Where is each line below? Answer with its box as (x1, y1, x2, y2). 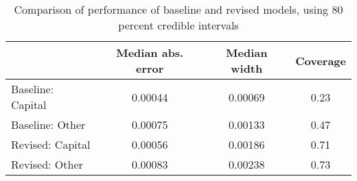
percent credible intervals (118, 17, 239, 33)
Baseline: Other (11, 117, 86, 132)
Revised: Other (11, 156, 83, 172)
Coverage (295, 52, 346, 69)
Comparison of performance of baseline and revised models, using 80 (14, 1, 343, 17)
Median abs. (116, 45, 184, 60)
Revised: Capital (11, 136, 91, 152)
